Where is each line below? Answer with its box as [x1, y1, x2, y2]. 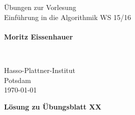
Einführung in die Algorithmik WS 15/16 [4, 11, 131, 22]
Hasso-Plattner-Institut [4, 64, 76, 75]
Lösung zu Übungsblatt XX [4, 101, 101, 111]
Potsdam [4, 74, 31, 85]
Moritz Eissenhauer [4, 31, 73, 41]
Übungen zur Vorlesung [4, 2, 76, 12]
